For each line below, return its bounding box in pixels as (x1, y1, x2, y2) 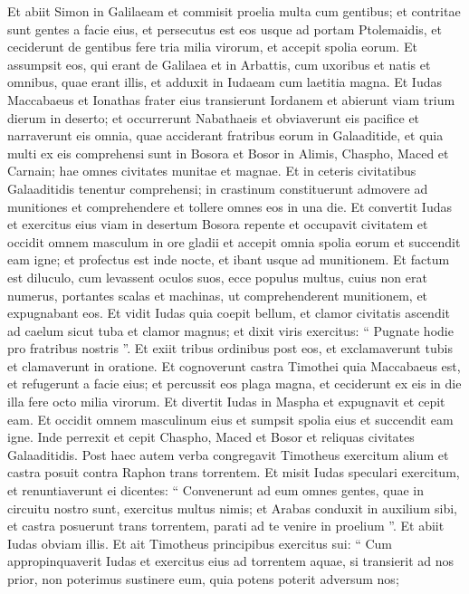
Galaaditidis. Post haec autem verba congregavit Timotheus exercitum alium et (7, 445, 449, 464)
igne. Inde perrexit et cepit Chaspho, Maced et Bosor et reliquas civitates (7, 427, 415, 446)
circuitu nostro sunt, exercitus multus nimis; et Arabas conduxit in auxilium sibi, (7, 498, 457, 517)
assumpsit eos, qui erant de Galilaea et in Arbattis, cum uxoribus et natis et (7, 54, 431, 73)
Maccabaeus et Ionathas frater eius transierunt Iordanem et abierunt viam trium (7, 90, 455, 109)
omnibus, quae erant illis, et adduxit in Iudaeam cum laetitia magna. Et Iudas (7, 72, 442, 91)
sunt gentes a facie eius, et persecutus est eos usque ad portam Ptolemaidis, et (7, 19, 443, 38)
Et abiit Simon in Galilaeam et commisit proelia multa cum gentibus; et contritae (7, 2, 461, 20)
